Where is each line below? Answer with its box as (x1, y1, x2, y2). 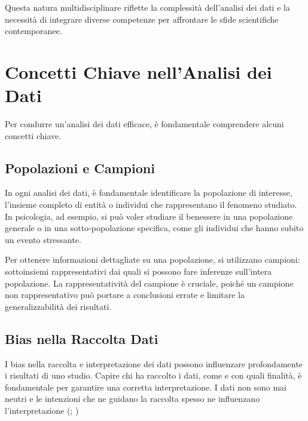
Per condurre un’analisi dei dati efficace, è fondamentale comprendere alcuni (5, 118, 284, 130)
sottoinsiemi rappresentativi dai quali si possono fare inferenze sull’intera (5, 265, 272, 278)
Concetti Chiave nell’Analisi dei (5, 59, 272, 84)
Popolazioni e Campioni (5, 158, 155, 177)
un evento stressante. (5, 233, 81, 245)
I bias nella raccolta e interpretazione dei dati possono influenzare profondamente (5, 357, 303, 370)
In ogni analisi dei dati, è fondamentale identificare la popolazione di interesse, (5, 186, 292, 199)
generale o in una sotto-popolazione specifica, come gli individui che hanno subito (5, 222, 304, 234)
